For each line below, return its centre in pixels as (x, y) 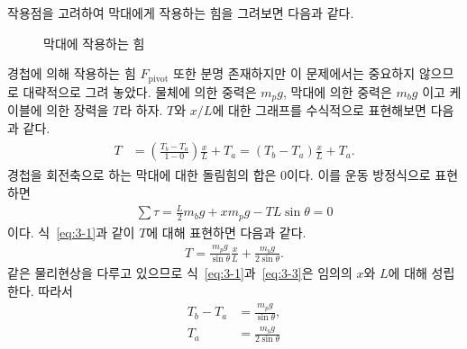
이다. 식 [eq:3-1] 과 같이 (71, 232)
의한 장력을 (78, 110)
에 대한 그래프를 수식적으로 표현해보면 (319, 110)
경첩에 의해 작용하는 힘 (72, 73)
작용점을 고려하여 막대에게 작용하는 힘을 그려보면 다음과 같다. (181, 13)
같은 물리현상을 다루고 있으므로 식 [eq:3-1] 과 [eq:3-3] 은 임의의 (180, 273)
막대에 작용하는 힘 (94, 43)
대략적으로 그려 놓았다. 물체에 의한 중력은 (140, 91)
